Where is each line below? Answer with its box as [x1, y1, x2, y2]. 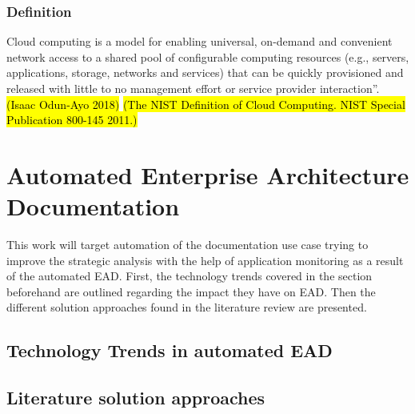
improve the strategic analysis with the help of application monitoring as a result [6, 251, 404, 268]
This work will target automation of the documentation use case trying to [6, 236, 369, 253]
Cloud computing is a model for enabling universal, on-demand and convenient [6, 33, 393, 50]
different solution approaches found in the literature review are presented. [6, 299, 367, 316]
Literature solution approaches [6, 385, 265, 410]
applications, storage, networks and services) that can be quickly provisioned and [6, 64, 404, 81]
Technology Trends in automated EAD [6, 338, 333, 363]
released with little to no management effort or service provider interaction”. [6, 80, 380, 96]
